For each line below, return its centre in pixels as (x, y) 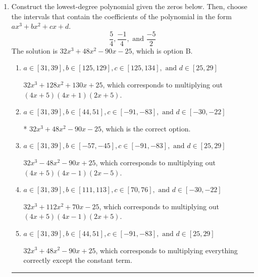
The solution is (34, 50)
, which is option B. (162, 50)
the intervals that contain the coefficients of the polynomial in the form (121, 16)
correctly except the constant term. (78, 260)
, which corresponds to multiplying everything (167, 250)
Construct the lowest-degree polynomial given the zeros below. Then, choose (129, 6)
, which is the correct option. (146, 128)
